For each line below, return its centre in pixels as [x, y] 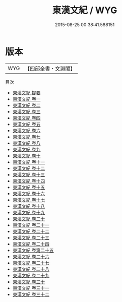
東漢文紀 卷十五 [29, 187]
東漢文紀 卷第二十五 [33, 250]
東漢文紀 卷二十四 [31, 244]
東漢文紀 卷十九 [29, 212]
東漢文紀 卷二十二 [31, 231]
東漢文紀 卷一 [26, 99]
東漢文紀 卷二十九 [31, 275]
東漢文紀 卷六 [26, 130]
